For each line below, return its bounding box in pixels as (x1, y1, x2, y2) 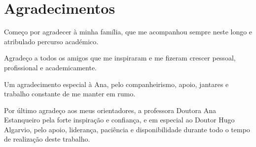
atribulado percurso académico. (4, 36, 99, 46)
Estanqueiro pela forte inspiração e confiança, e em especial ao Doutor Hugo (4, 115, 235, 125)
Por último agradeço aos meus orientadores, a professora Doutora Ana (4, 105, 216, 115)
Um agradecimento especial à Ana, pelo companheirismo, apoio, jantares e (4, 79, 229, 89)
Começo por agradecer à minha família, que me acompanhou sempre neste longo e (4, 27, 253, 37)
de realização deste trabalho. (4, 134, 90, 144)
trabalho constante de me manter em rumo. (4, 88, 136, 99)
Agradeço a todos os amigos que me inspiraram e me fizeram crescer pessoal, (4, 53, 236, 63)
